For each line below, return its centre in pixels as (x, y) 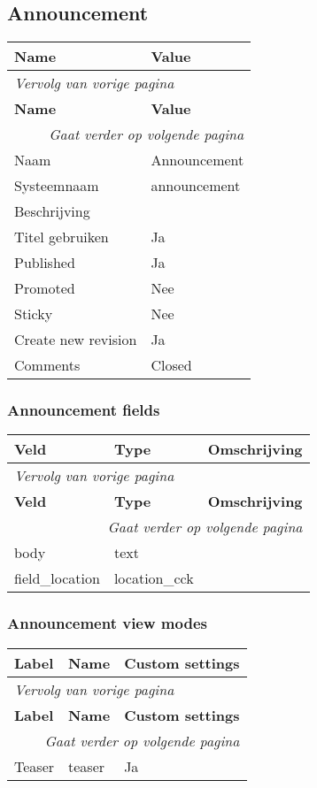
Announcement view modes (107, 623)
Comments (47, 365)
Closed (171, 365)
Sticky (34, 314)
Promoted (45, 288)
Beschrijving (52, 211)
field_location (57, 578)
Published (45, 263)
